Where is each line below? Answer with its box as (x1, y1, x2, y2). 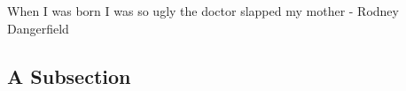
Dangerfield (7, 19, 69, 37)
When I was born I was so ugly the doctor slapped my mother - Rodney (7, 2, 399, 19)
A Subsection (7, 62, 131, 89)
